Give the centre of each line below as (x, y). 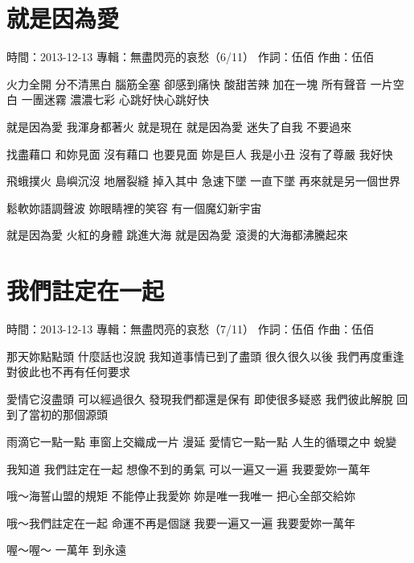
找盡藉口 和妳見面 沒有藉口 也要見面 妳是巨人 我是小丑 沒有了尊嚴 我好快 (200, 153)
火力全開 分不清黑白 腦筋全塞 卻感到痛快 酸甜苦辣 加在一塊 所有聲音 (187, 83)
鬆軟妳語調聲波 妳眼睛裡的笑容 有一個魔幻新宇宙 (134, 207)
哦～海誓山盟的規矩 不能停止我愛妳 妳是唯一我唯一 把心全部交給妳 (181, 496)
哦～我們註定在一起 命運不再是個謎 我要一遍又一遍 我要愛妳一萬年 (181, 522)
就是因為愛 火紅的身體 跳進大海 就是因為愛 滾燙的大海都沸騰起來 (177, 235)
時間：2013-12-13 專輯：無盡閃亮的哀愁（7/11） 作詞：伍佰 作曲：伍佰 (191, 329)
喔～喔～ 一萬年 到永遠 (67, 550)
